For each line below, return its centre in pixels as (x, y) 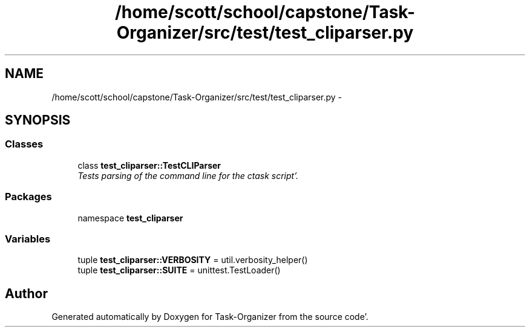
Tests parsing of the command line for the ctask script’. (188, 175)
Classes (24, 144)
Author (26, 293)
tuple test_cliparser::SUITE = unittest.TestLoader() (179, 270)
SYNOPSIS (38, 120)
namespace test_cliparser (130, 218)
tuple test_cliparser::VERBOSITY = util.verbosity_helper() (193, 260)
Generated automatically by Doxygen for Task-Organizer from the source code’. (210, 317)
